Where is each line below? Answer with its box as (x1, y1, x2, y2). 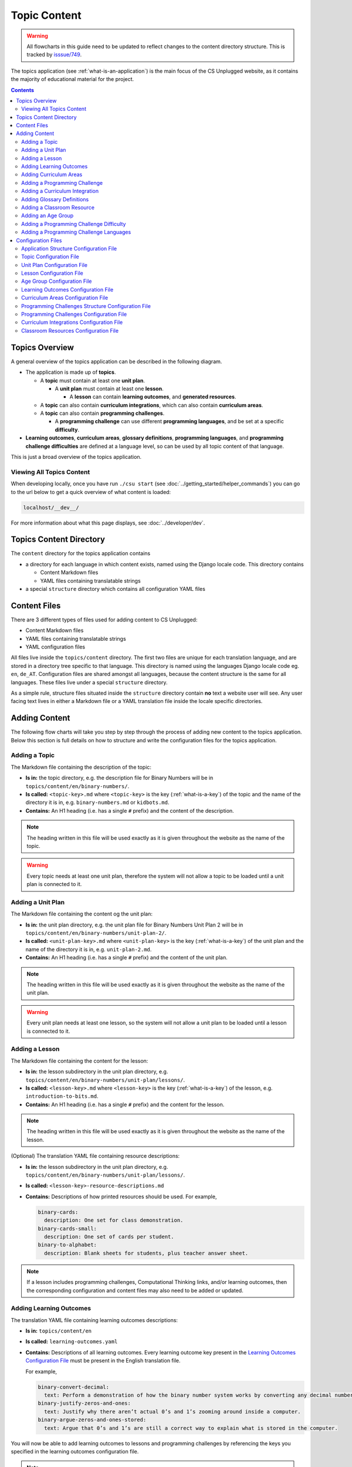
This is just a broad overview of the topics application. (11, 454, 142, 461)
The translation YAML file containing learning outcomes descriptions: (11, 1316, 178, 1323)
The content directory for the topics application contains (11, 550, 151, 557)
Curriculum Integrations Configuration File (21, 319, 123, 326)
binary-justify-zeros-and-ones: (38, 1400, 131, 1407)
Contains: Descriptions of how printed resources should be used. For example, (25, 1193, 217, 1200)
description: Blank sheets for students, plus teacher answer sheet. (44, 1250, 249, 1256)
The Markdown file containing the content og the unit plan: (11, 910, 153, 918)
